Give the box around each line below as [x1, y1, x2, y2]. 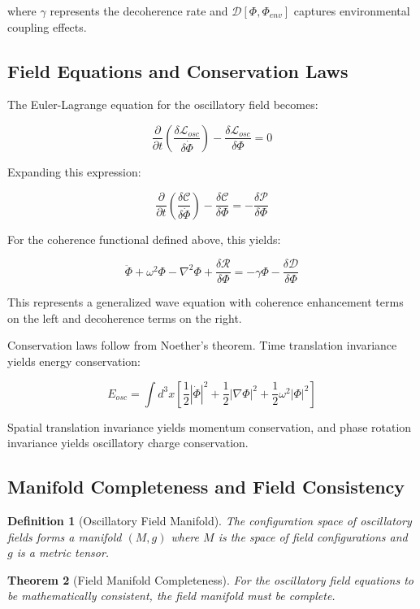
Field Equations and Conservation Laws [7, 58, 349, 83]
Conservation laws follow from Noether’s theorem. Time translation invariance [7, 337, 397, 354]
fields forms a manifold [7, 528, 122, 545]
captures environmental [293, 2, 410, 19]
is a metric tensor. [16, 544, 110, 561]
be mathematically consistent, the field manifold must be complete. [7, 587, 336, 604]
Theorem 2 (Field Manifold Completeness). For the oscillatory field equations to [7, 571, 414, 588]
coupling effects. [7, 18, 87, 35]
